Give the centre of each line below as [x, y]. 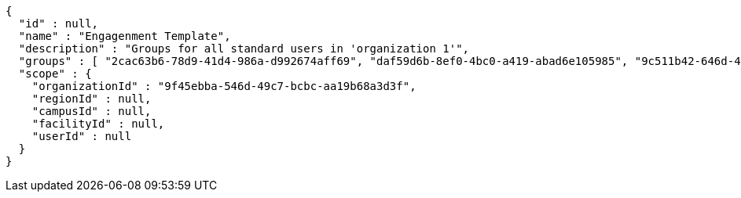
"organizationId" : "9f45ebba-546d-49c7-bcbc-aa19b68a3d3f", [224, 86]
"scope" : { [55, 74]
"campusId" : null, [92, 111]
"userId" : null [82, 136]
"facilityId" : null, [98, 124]
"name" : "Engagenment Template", [125, 36]
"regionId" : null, [92, 99]
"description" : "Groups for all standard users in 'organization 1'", [244, 49]
